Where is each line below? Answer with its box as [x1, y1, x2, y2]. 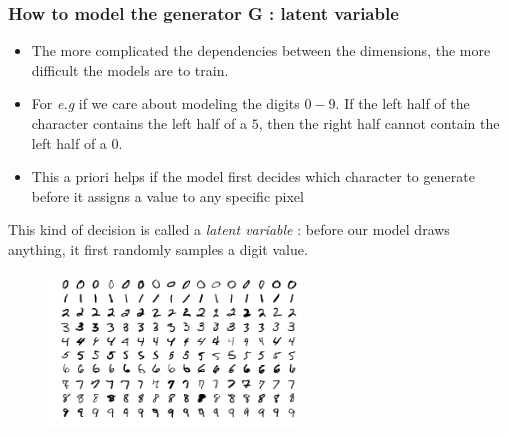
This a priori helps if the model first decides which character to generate [31, 166, 475, 187]
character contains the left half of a [31, 113, 248, 133]
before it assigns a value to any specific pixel [31, 185, 304, 206]
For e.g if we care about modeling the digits [31, 93, 300, 114]
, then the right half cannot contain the [258, 113, 500, 133]
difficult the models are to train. [31, 59, 229, 80]
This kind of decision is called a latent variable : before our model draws [8, 219, 450, 240]
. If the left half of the [335, 93, 470, 114]
